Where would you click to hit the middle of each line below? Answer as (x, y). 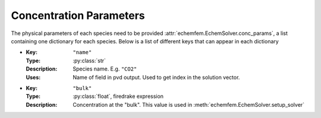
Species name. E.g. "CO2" (105, 69)
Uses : (33, 77)
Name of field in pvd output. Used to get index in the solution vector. (156, 77)
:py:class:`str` (89, 60)
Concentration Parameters (78, 15)
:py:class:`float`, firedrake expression (118, 96)
